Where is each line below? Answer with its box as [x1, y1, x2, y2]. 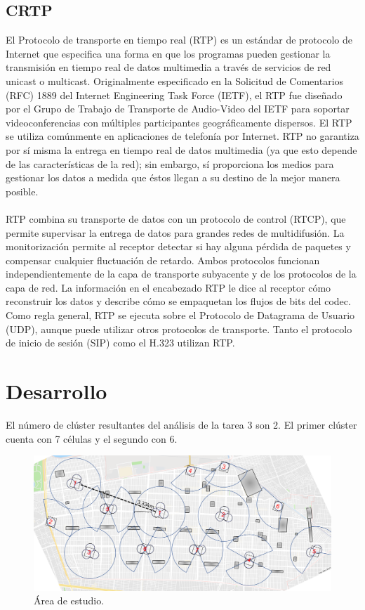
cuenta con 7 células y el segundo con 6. [6, 431, 178, 446]
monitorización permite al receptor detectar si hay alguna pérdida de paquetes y [6, 239, 351, 254]
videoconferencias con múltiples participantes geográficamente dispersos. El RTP [6, 115, 352, 129]
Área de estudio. [34, 593, 105, 608]
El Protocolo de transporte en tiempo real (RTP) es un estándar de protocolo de [6, 32, 352, 47]
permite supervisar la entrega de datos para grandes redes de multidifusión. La [6, 225, 345, 240]
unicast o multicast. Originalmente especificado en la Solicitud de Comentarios [6, 73, 344, 88]
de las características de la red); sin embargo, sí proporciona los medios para [6, 156, 334, 171]
